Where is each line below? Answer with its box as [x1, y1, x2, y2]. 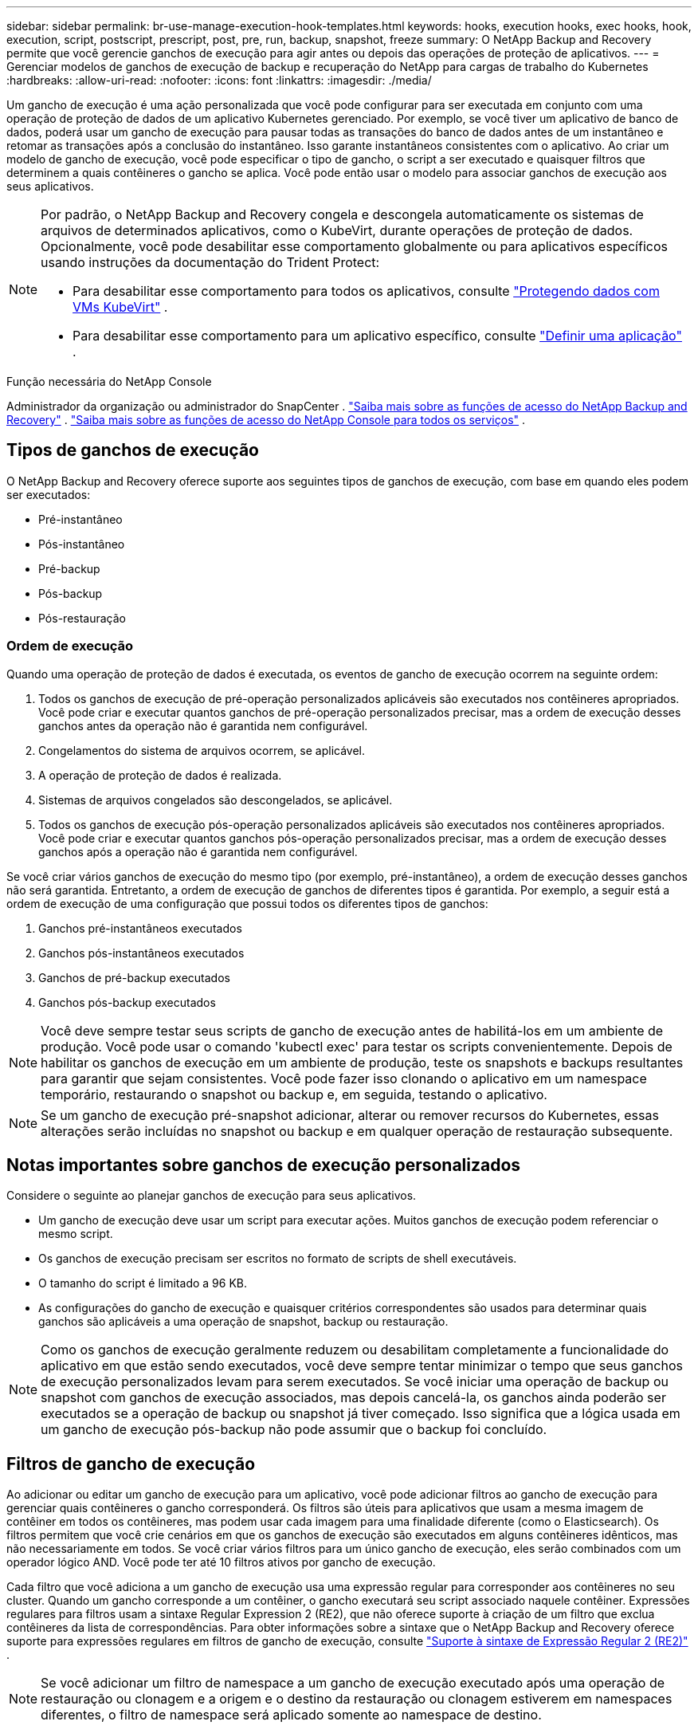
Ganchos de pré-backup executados [38, 970, 230, 984]
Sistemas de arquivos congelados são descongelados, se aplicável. [38, 792, 393, 807]
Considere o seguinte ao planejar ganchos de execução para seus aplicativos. [6, 1189, 417, 1203]
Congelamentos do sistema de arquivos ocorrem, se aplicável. [38, 743, 366, 757]
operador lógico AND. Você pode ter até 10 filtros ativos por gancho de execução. [6, 1555, 436, 1570]
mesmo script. [38, 1227, 113, 1241]
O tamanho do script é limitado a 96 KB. [38, 1276, 247, 1291]
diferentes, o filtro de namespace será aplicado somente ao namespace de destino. [41, 1707, 542, 1723]
